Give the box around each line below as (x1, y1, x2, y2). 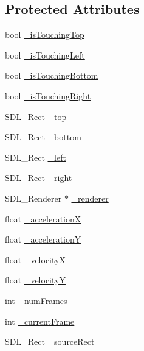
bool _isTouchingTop (5, 28, 84, 41)
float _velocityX (5, 253, 66, 266)
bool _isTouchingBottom (5, 69, 98, 82)
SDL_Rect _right (5, 171, 72, 184)
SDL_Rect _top (5, 110, 67, 122)
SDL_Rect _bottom (5, 130, 81, 143)
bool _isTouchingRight (5, 89, 91, 102)
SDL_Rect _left (5, 151, 66, 163)
